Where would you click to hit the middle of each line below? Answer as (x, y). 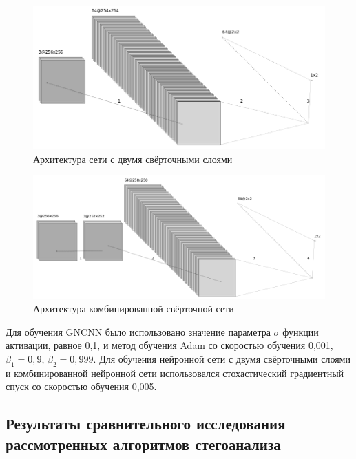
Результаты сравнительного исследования (146, 424)
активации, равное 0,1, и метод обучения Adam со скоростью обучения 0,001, (169, 345)
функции (301, 331)
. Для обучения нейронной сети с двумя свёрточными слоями (222, 358)
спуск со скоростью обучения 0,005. (81, 386)
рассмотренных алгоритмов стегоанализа (143, 444)
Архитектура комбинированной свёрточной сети (134, 309)
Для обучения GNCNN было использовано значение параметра (138, 331)
